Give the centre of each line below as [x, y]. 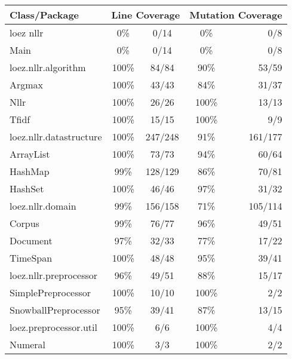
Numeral [28, 344]
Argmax [27, 85]
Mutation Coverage [236, 15]
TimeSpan [31, 258]
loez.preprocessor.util [53, 327]
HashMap [30, 171]
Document [31, 240]
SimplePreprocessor [50, 292]
